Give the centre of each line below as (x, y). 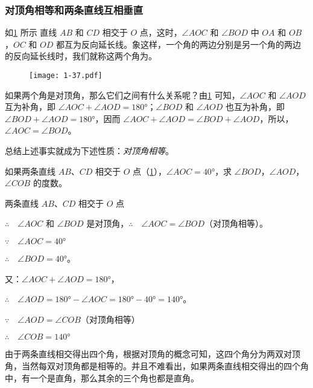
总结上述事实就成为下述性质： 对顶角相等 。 (89, 151)
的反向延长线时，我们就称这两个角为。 (81, 56)
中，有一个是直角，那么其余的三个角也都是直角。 (102, 377)
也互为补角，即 (255, 107)
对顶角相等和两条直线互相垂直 (74, 9)
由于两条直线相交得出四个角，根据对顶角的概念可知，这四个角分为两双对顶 (153, 354)
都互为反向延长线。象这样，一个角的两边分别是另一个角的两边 (178, 44)
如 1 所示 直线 (31, 32)
